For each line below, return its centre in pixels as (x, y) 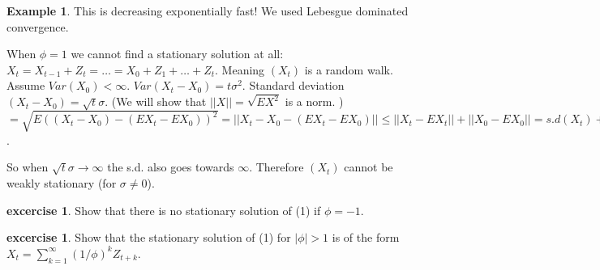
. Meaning (240, 69)
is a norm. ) (314, 101)
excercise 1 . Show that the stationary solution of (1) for (149, 237)
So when (28, 167)
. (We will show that (156, 101)
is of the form (366, 237)
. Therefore (276, 167)
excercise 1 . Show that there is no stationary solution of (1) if (164, 210)
